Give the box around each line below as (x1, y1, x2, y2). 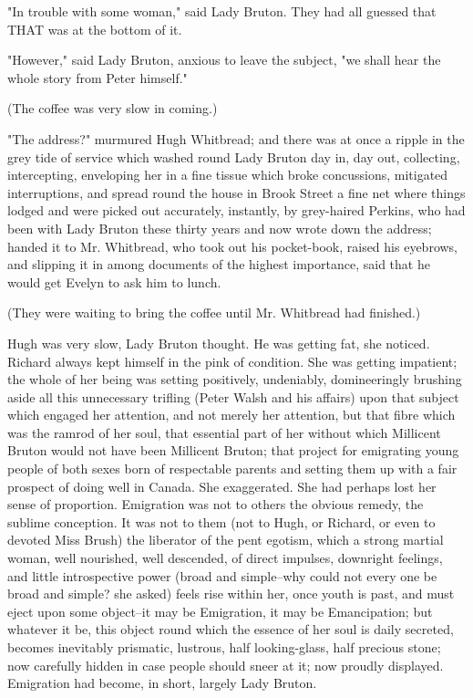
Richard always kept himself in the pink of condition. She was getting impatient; (7, 351, 458, 370)
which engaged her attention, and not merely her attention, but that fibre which (7, 405, 456, 424)
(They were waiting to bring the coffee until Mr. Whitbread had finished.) (7, 303, 421, 322)
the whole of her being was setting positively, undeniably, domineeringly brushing (7, 370, 462, 389)
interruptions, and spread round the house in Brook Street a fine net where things (7, 182, 466, 202)
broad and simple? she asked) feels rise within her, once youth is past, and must (7, 584, 455, 603)
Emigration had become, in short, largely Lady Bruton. (7, 673, 317, 693)
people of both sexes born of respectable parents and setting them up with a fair (7, 459, 458, 478)
